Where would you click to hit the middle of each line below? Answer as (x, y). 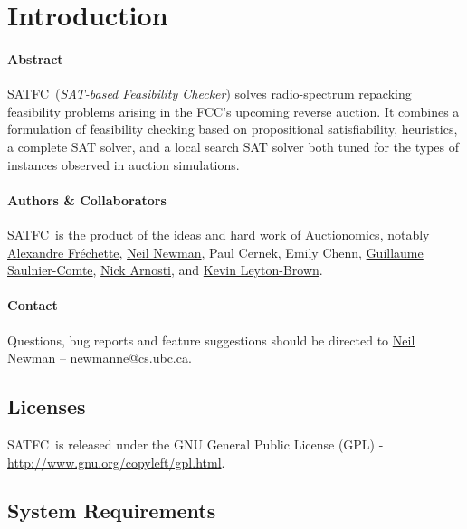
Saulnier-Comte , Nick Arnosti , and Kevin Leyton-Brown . (165, 270)
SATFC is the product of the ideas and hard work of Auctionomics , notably (219, 234)
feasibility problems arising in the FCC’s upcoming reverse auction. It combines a (233, 111)
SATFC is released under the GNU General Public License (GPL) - (195, 444)
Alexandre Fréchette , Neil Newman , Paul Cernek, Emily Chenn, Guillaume (215, 252)
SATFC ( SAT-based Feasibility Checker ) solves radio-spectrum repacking (210, 94)
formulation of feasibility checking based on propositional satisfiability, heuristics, (233, 129)
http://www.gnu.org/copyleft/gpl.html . (116, 462)
